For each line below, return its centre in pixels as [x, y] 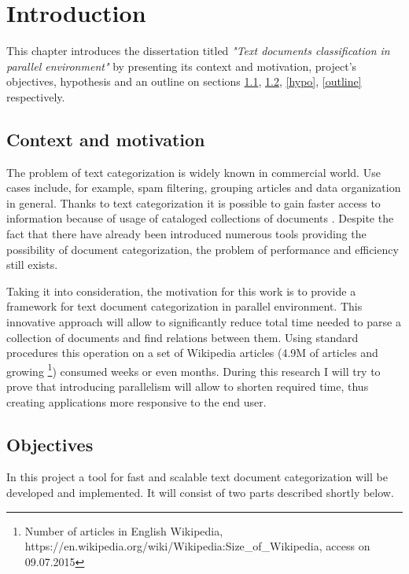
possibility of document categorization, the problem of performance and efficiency [203, 249]
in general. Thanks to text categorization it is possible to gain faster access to [193, 202]
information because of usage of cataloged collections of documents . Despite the [200, 218]
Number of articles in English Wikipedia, [124, 530]
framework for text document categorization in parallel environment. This [184, 306]
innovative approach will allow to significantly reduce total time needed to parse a [204, 322]
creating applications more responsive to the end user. [136, 401]
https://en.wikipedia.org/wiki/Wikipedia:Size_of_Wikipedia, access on [197, 546]
